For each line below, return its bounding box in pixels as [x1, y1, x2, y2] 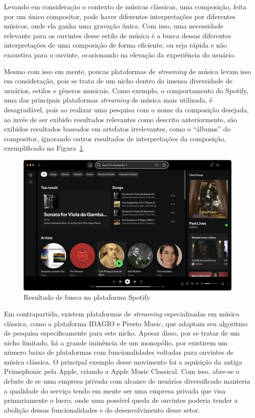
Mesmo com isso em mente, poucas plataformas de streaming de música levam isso [4, 66, 251, 76]
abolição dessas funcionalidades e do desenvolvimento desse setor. [4, 404, 201, 415]
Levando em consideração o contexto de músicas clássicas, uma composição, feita [4, 1, 247, 11]
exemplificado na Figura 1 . [4, 143, 85, 153]
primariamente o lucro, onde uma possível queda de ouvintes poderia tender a [4, 395, 238, 405]
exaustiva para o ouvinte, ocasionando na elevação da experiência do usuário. [4, 49, 236, 59]
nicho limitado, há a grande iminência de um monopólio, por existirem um [4, 337, 228, 347]
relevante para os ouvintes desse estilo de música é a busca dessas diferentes [4, 30, 231, 40]
